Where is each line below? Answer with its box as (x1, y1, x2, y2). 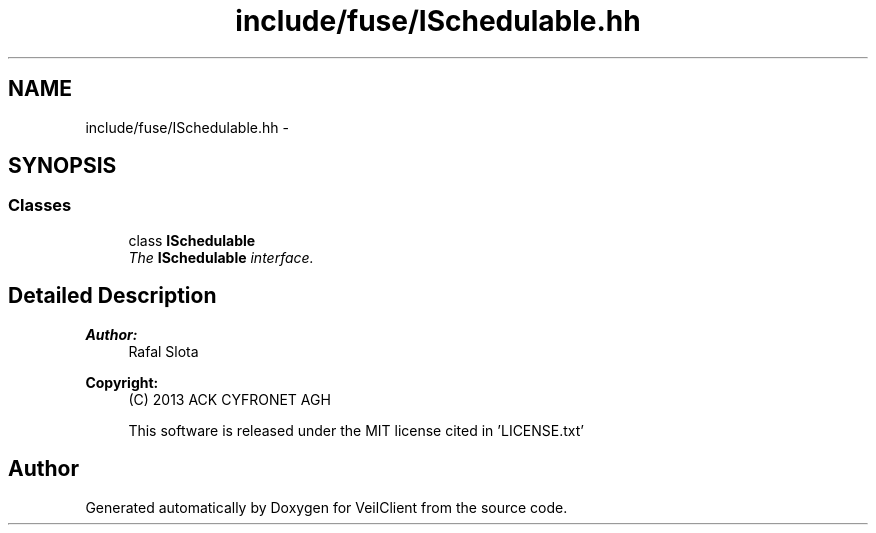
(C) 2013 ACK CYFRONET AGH (128, 390, 331, 408)
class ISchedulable (128, 231, 256, 249)
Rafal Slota (128, 342, 199, 360)
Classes (8, 195, 72, 216)
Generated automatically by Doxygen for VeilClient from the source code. (85, 498, 568, 516)
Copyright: (85, 373, 159, 391)
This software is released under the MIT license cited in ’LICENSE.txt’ (128, 421, 584, 439)
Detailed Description (8, 283, 217, 309)
